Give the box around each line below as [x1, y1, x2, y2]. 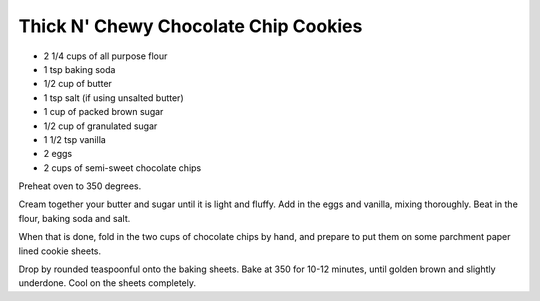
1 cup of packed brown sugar [43, 106, 164, 118]
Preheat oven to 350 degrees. [18, 180, 142, 192]
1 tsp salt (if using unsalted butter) [43, 91, 184, 104]
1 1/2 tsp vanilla [43, 133, 107, 145]
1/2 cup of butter [43, 78, 112, 90]
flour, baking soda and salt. [18, 212, 131, 224]
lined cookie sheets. [18, 245, 102, 257]
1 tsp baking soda [43, 63, 116, 75]
